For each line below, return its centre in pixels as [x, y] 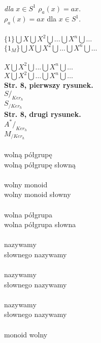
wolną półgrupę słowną [40, 164]
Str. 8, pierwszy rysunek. [49, 85]
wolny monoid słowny [38, 194]
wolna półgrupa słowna [40, 224]
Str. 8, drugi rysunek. [43, 114]
